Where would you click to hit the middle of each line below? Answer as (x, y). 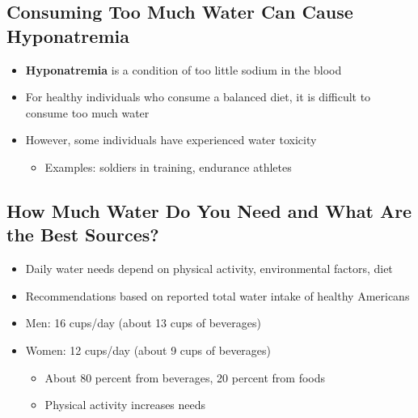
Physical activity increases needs (125, 405)
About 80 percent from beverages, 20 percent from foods (185, 377)
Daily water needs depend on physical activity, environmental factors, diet (209, 269)
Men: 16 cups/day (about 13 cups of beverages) (143, 323)
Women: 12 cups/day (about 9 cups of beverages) (148, 350)
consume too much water (87, 112)
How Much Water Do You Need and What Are (209, 210)
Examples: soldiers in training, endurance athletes (168, 166)
